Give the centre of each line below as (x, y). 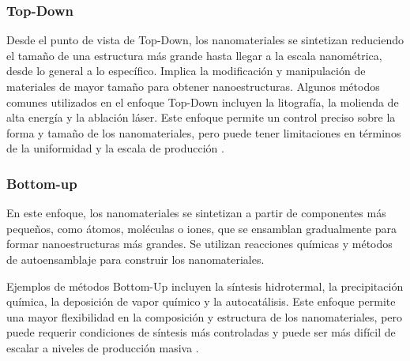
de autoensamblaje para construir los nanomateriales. (135, 259)
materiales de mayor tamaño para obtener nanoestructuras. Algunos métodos (193, 86)
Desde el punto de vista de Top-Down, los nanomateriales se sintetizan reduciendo (205, 40)
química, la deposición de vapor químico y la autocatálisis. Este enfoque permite (201, 301)
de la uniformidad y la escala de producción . (115, 148)
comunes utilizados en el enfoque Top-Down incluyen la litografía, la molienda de (203, 102)
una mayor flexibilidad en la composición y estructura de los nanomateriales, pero (205, 316)
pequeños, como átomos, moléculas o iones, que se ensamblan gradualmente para (201, 228)
